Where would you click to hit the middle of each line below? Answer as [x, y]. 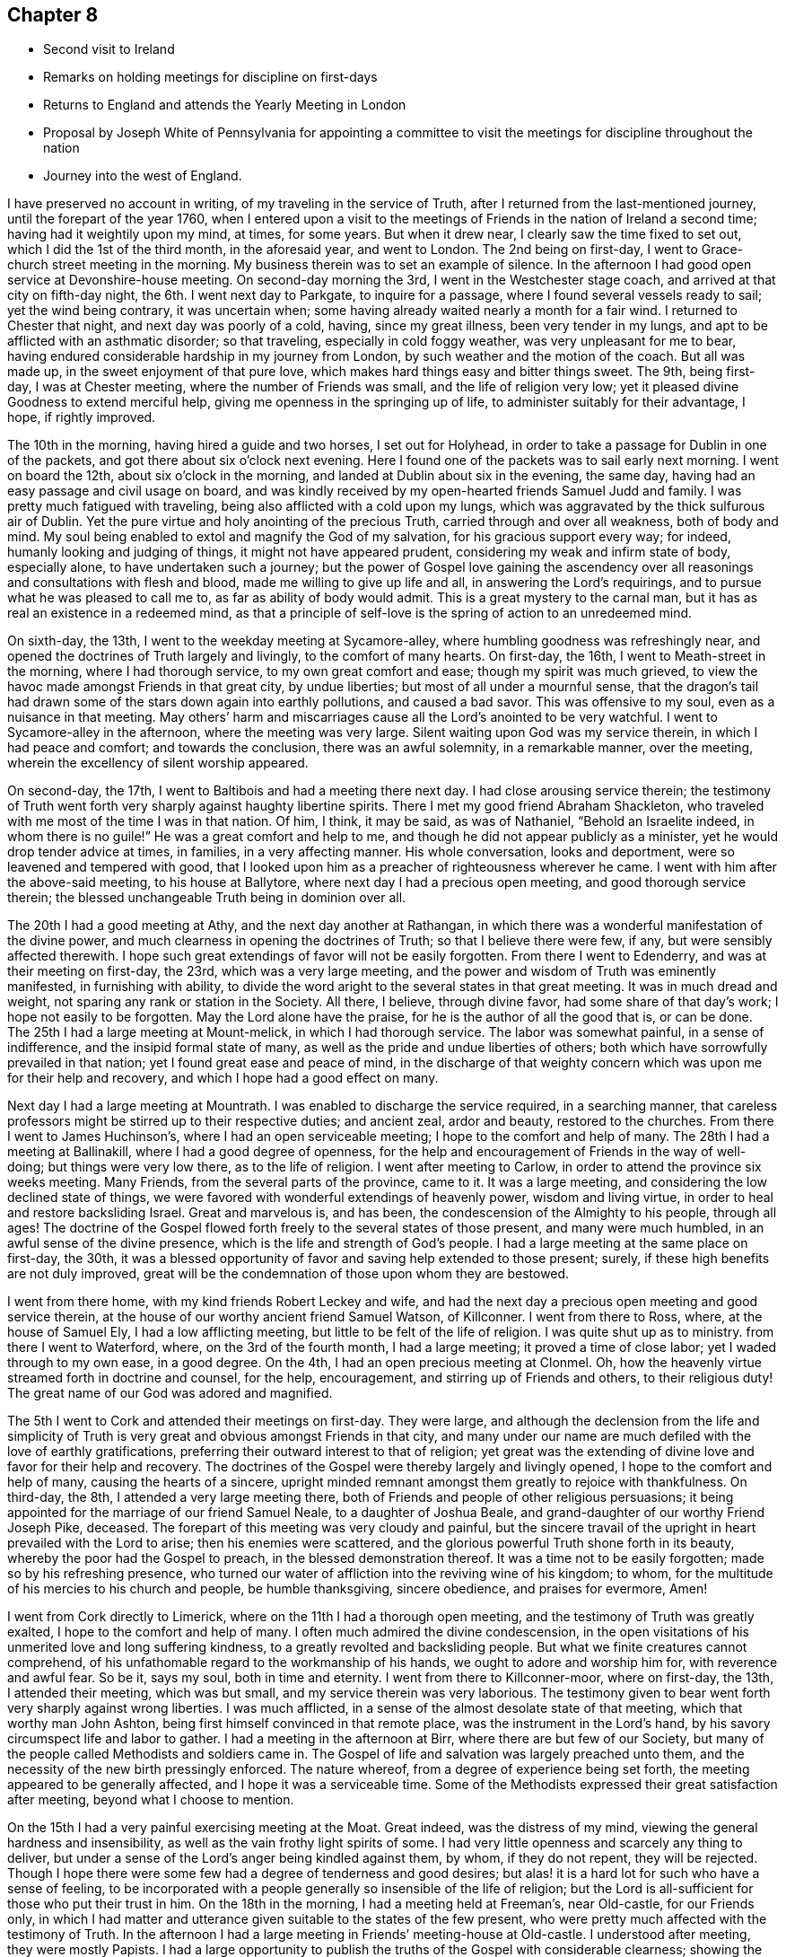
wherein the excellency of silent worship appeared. [158, 763]
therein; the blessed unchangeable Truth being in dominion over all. [207, 898]
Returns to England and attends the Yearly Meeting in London [225, 105]
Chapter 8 [53, 15]
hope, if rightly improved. [82, 417]
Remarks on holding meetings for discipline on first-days [210, 77]
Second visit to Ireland [109, 49]
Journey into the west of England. [143, 176]
